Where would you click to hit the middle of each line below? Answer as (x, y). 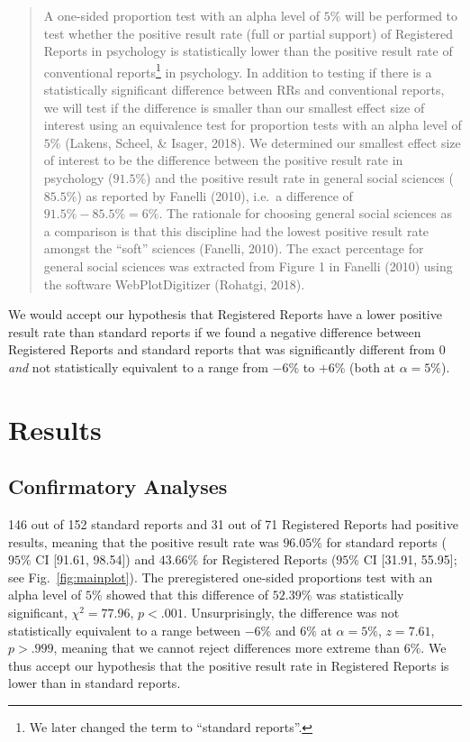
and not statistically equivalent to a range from (138, 366)
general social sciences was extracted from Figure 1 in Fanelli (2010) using (248, 266)
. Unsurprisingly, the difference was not (291, 613)
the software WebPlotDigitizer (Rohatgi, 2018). (174, 284)
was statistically (360, 595)
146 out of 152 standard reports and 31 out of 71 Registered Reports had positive (233, 524)
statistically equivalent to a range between (125, 630)
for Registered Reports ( (269, 559)
